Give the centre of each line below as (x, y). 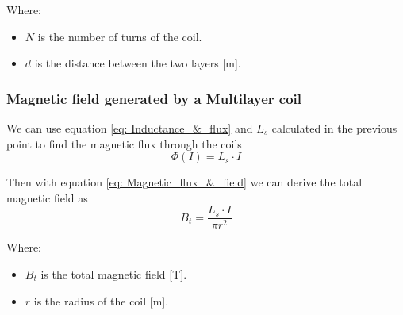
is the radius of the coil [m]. (101, 300)
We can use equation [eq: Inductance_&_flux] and (130, 128)
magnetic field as (47, 197)
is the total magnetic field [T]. (114, 274)
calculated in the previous (334, 128)
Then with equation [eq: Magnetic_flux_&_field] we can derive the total (184, 182)
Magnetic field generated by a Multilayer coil (154, 98)
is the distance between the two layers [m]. (138, 63)
